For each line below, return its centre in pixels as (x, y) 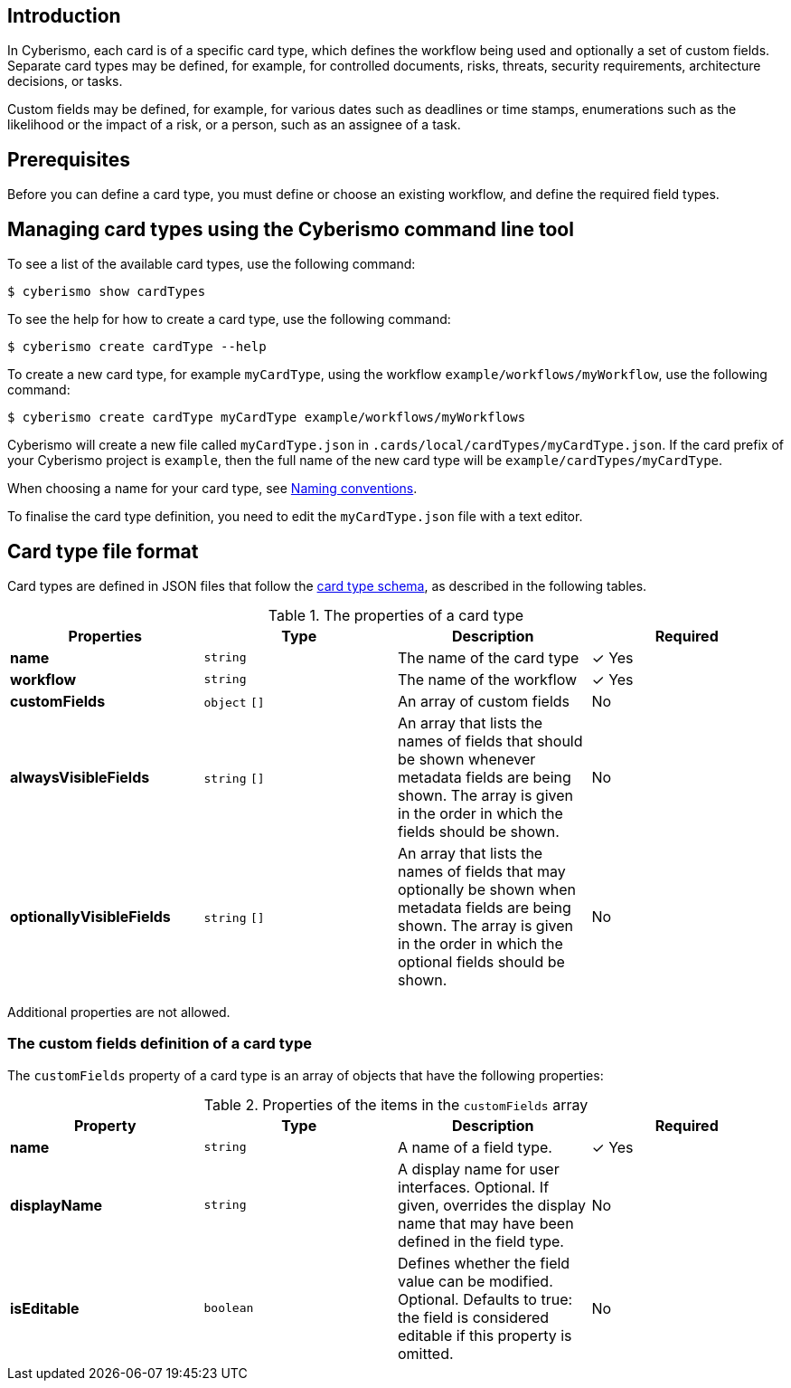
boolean (229, 1308)
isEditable (45, 1308)
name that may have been (486, 1223)
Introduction (64, 16)
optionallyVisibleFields (90, 916)
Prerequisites (69, 159)
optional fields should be (481, 961)
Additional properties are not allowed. (119, 1012)
